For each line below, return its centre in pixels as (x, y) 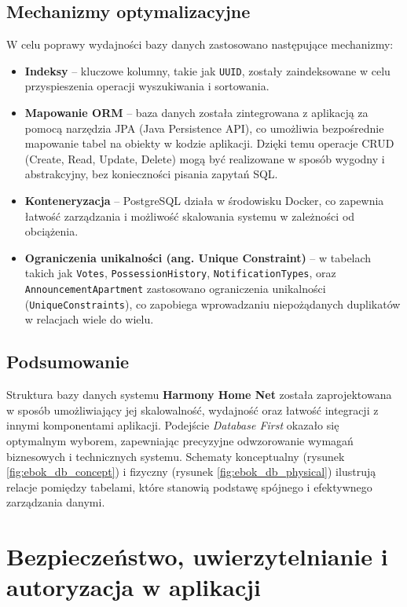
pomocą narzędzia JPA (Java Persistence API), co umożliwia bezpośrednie (204, 128)
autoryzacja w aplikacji (134, 587)
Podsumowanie (68, 362)
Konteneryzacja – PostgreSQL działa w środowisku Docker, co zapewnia (204, 201)
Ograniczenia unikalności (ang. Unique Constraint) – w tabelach (198, 257)
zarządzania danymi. (56, 502)
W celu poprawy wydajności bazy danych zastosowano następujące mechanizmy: (200, 44)
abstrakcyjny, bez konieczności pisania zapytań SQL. (151, 174)
